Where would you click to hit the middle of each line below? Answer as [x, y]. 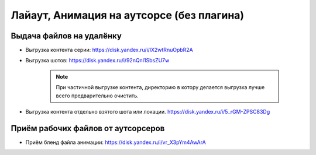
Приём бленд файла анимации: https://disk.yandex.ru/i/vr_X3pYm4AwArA [116, 142]
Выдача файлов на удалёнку [66, 36]
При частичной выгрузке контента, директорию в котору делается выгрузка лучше [160, 87]
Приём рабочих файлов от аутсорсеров [88, 128]
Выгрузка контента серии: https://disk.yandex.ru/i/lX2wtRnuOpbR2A [109, 50]
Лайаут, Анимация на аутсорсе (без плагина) [128, 15]
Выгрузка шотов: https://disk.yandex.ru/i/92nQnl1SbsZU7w [97, 61]
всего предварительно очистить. [97, 96]
